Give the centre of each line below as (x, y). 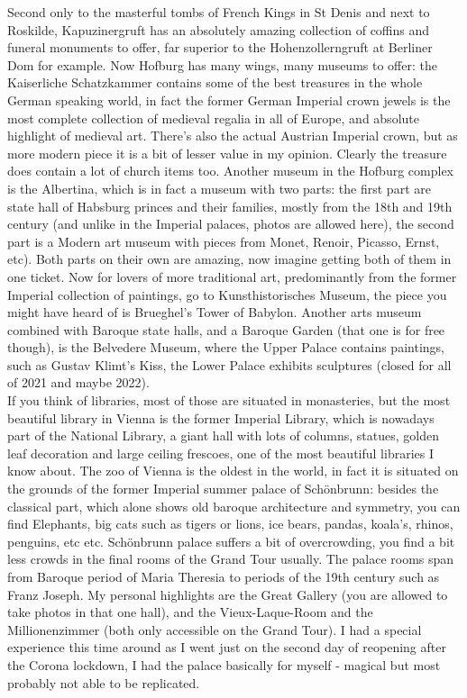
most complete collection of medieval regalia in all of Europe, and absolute (213, 118)
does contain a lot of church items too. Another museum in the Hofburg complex (230, 171)
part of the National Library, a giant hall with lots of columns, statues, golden (223, 435)
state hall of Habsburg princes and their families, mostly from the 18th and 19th (230, 206)
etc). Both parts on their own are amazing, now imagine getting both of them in (229, 259)
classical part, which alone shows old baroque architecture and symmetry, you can (234, 506)
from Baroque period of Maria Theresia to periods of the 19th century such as (224, 576)
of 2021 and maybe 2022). (78, 382)
